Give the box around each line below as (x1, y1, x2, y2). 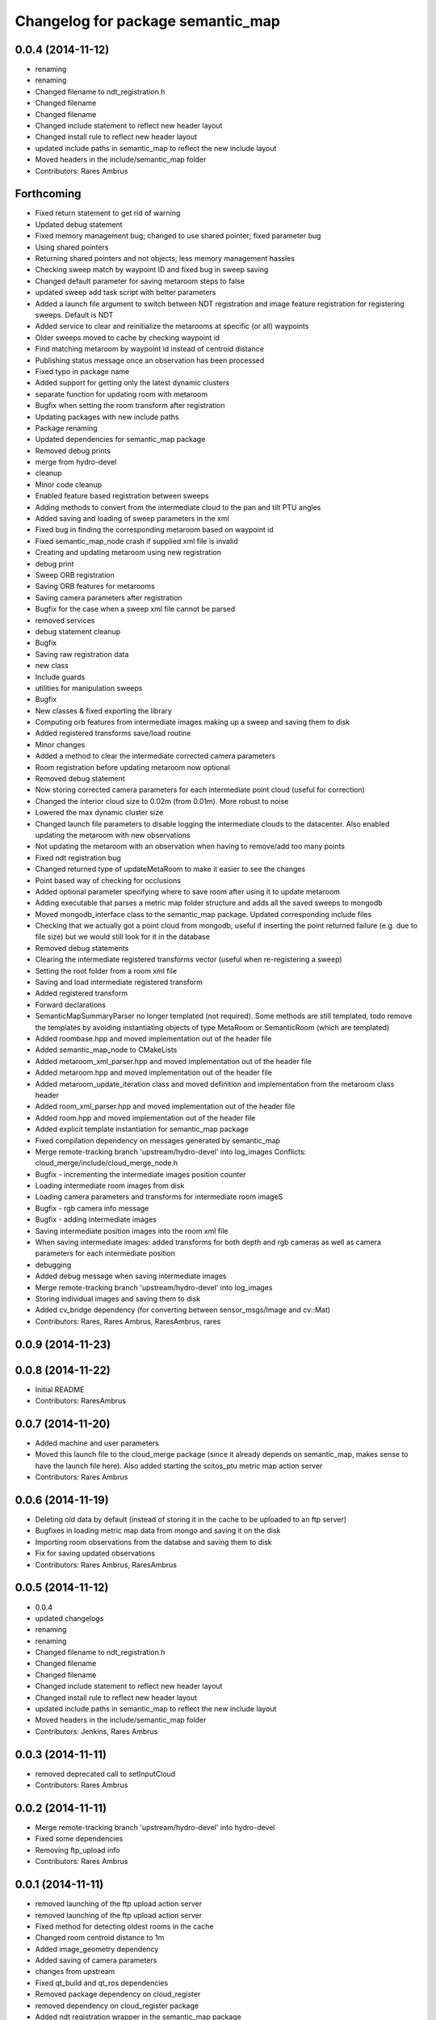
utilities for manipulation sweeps (35, 683, 143, 692)
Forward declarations (35, 999, 107, 1009)
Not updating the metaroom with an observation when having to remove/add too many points (35, 841, 346, 852)
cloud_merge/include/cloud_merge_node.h (35, 1158, 178, 1168)
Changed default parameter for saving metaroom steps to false (35, 276, 245, 286)
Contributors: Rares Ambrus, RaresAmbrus (35, 1559, 178, 1569)
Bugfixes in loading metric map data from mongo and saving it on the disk (35, 1526, 281, 1535)
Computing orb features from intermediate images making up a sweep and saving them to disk (35, 718, 350, 727)
